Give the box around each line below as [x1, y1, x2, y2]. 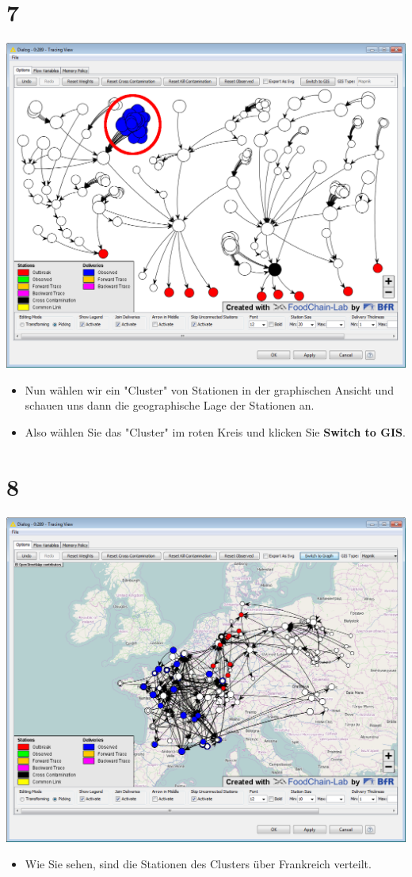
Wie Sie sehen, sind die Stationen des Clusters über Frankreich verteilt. [25, 856, 372, 872]
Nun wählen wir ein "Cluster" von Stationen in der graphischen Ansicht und [25, 381, 394, 398]
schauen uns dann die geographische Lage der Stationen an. [25, 397, 315, 414]
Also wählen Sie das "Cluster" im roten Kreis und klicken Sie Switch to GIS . [25, 423, 406, 440]
